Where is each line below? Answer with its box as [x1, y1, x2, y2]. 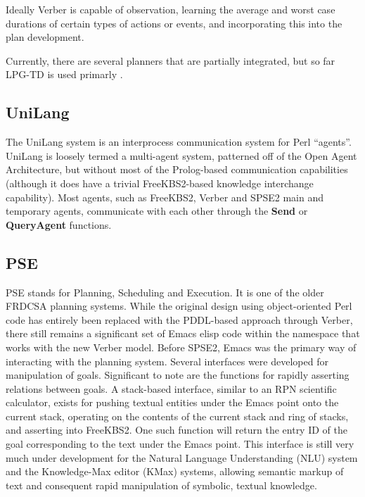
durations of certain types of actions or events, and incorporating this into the [6, 15, 342, 30]
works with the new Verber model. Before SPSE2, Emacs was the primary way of [6, 339, 357, 354]
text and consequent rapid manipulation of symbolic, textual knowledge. [6, 477, 317, 492]
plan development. [6, 30, 84, 44]
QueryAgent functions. [6, 217, 112, 232]
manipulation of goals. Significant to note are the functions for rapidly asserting [6, 367, 350, 382]
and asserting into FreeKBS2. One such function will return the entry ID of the [6, 422, 347, 437]
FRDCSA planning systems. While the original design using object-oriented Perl [6, 298, 352, 313]
